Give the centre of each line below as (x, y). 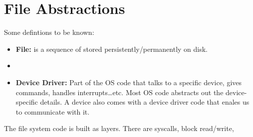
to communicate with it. (53, 111)
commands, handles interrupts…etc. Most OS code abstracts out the (120, 92)
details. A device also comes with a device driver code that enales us (145, 102)
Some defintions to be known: (49, 32)
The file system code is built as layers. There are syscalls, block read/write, (119, 128)
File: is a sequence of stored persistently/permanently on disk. (112, 49)
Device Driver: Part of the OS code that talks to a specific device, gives (129, 82)
